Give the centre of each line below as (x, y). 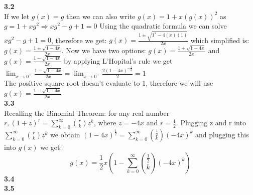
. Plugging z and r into (211, 123)
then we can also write (101, 16)
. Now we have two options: (104, 50)
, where (105, 123)
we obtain (65, 134)
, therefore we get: (79, 40)
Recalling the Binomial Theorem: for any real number (87, 113)
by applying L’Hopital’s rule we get (118, 60)
